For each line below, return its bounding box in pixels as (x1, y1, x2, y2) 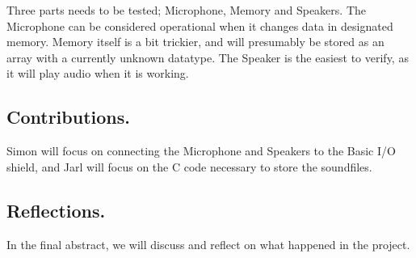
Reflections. (6, 197, 106, 222)
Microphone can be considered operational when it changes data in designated (6, 17, 393, 34)
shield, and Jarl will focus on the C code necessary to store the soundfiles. (6, 158, 372, 175)
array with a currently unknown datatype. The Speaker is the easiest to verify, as (6, 49, 409, 66)
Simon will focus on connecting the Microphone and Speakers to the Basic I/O (6, 142, 396, 159)
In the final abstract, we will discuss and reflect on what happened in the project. (6, 235, 410, 252)
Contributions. (6, 104, 130, 129)
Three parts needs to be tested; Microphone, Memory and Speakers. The (6, 2, 366, 18)
